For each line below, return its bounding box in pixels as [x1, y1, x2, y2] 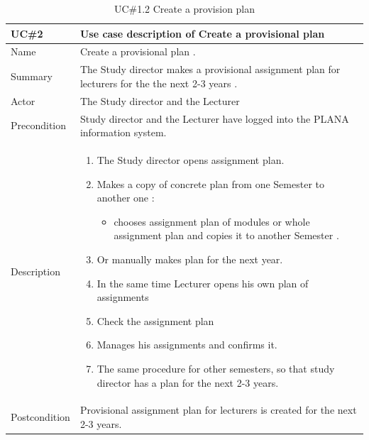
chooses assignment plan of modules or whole [114, 214, 310, 229]
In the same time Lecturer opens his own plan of [97, 275, 309, 290]
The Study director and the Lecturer [79, 93, 240, 108]
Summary [11, 69, 53, 84]
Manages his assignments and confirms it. [97, 337, 277, 352]
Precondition [11, 118, 67, 133]
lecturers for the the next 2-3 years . [79, 75, 238, 90]
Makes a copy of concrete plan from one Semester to [97, 176, 324, 191]
